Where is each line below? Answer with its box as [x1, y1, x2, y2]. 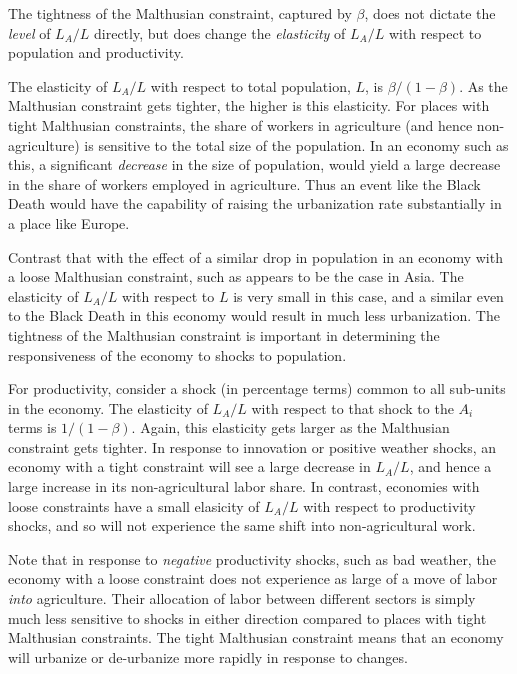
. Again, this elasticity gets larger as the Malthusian [131, 417, 450, 438]
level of [8, 22, 51, 43]
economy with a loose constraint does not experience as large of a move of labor [8, 568, 498, 589]
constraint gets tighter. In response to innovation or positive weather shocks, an [8, 436, 496, 457]
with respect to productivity [303, 495, 476, 516]
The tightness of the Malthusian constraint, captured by [8, 3, 352, 23]
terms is [8, 417, 57, 438]
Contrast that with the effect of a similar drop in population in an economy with [8, 246, 503, 267]
